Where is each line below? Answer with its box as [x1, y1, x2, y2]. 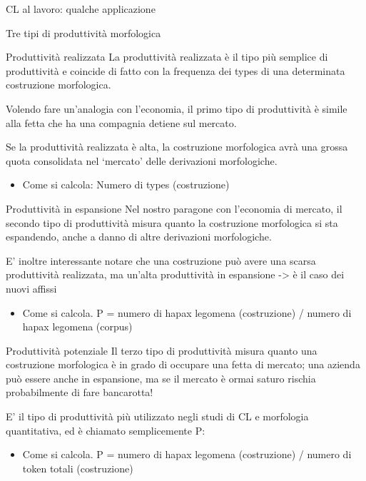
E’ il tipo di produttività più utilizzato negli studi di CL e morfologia [6, 409, 309, 424]
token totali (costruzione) [22, 460, 133, 475]
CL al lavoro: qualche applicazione [6, 1, 156, 16]
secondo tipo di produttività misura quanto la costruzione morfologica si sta [6, 215, 338, 230]
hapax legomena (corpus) [22, 319, 133, 334]
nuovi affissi [6, 280, 57, 295]
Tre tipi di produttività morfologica [6, 25, 161, 40]
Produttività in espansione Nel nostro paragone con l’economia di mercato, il [6, 201, 342, 216]
